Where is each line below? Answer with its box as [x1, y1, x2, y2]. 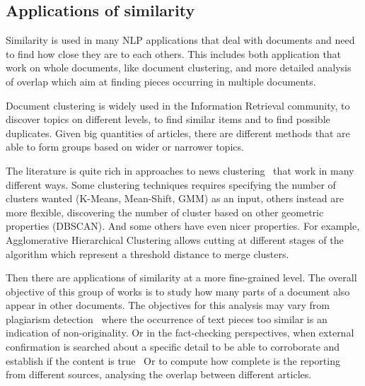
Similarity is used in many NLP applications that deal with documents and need [6, 33, 355, 47]
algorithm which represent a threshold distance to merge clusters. [6, 246, 289, 261]
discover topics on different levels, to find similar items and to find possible [6, 112, 330, 127]
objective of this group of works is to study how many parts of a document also [6, 283, 350, 298]
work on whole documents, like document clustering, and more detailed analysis [6, 60, 352, 75]
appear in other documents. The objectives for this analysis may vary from [6, 298, 330, 312]
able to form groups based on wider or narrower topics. [6, 139, 244, 154]
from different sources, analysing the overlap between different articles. [6, 367, 312, 382]
